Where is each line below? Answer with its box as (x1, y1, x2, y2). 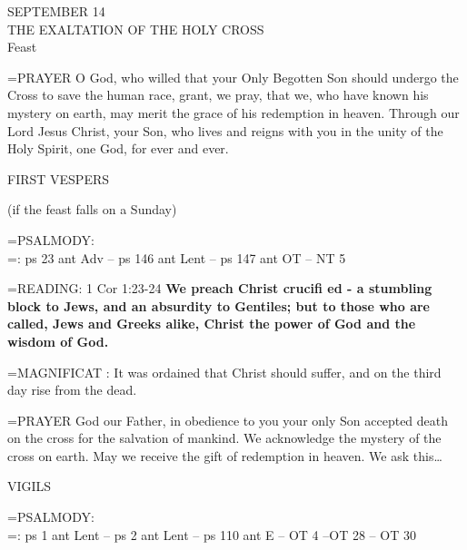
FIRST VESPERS (7, 169, 110, 188)
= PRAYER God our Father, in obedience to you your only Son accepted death (7, 410, 449, 429)
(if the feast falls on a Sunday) (7, 200, 177, 219)
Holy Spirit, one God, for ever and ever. (7, 139, 229, 158)
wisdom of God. (7, 331, 109, 350)
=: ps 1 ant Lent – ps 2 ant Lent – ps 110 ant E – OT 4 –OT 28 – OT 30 (7, 525, 416, 544)
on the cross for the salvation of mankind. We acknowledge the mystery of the (7, 428, 442, 447)
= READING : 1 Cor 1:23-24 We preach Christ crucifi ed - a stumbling (7, 279, 432, 298)
